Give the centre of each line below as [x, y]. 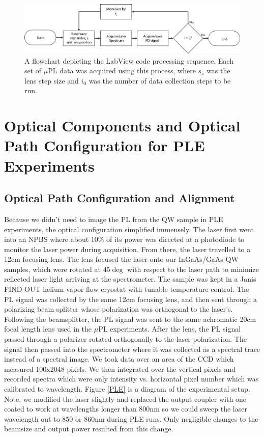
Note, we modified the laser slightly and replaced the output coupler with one [125, 399]
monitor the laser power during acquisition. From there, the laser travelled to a [127, 249]
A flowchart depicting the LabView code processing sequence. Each [129, 60]
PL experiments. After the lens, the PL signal [170, 329]
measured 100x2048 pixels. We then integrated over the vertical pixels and [120, 368]
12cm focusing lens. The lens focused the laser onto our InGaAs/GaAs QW [121, 259]
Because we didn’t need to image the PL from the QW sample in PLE [114, 219]
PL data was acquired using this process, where [122, 71]
